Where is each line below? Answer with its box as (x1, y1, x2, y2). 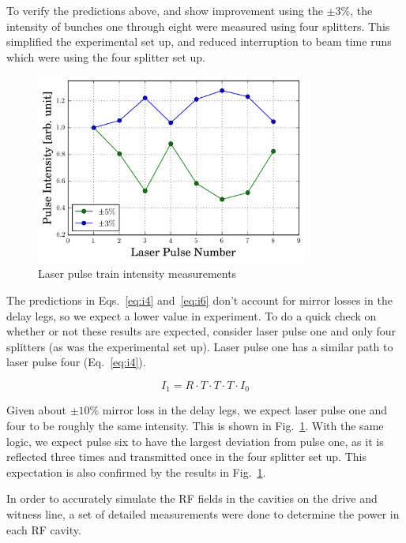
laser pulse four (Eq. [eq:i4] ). (6, 354, 146, 370)
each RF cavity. (6, 521, 81, 537)
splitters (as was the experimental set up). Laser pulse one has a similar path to (6, 338, 393, 354)
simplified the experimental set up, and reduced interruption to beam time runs (6, 33, 392, 50)
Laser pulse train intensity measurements (38, 265, 237, 282)
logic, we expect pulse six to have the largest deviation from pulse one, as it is (6, 433, 384, 449)
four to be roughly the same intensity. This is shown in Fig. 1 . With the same (6, 418, 384, 434)
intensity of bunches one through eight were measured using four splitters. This (6, 17, 390, 34)
